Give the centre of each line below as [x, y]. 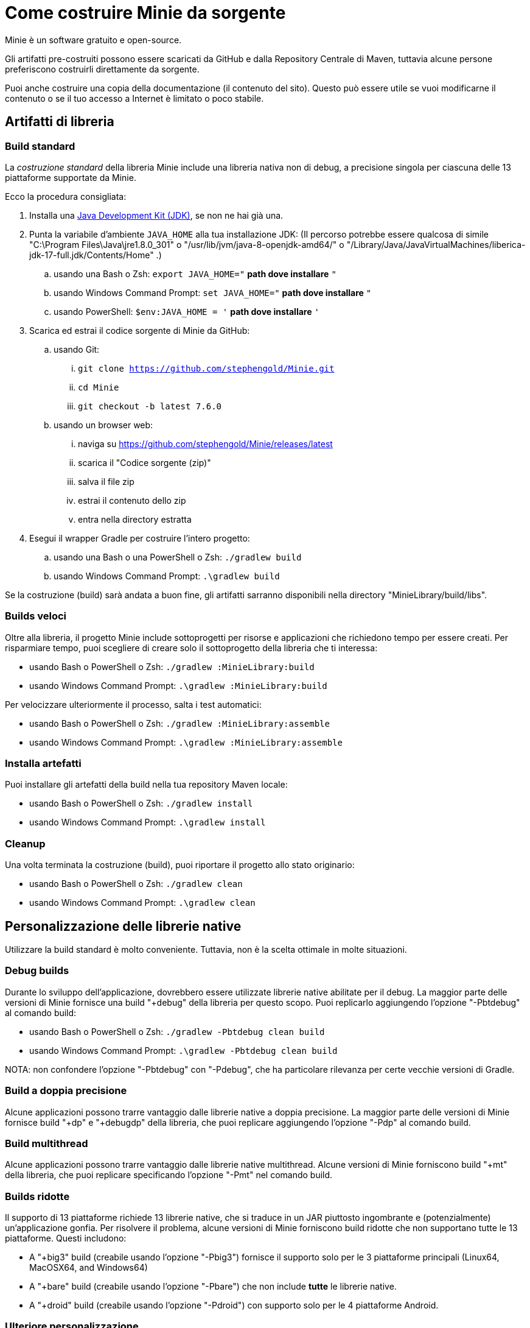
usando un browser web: [103, 425]
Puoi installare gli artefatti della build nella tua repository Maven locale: [146, 785]
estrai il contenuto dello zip [132, 500]
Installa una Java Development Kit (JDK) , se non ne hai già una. [156, 215]
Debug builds [37, 971]
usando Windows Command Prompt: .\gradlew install [148, 822]
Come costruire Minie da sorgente [145, 13]
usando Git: [77, 349]
